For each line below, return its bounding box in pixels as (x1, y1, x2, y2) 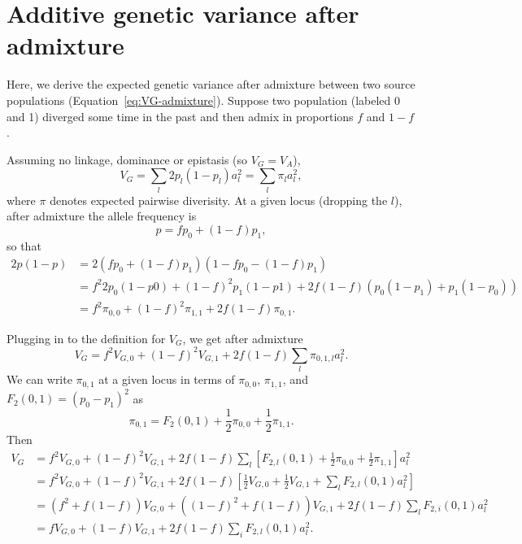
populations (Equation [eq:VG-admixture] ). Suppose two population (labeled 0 (7, 91, 400, 108)
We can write (7, 371, 72, 388)
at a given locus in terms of (98, 371, 235, 388)
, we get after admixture (182, 329, 303, 346)
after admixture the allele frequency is (7, 207, 197, 224)
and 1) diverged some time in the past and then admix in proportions (7, 107, 354, 124)
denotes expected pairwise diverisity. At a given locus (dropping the (50, 191, 388, 208)
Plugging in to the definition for (7, 329, 166, 346)
